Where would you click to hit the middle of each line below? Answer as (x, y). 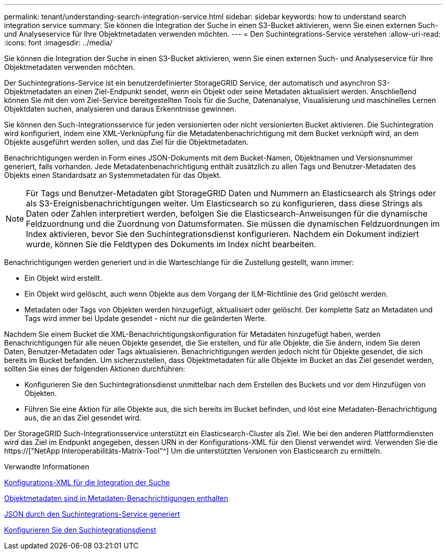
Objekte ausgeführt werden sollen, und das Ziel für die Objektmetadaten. (127, 142)
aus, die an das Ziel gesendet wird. (83, 418)
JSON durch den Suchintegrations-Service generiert (92, 514)
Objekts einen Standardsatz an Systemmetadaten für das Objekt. (113, 175)
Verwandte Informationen (47, 467)
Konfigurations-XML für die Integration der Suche (87, 482)
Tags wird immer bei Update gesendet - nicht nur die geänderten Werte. (146, 318)
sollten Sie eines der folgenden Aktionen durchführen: (95, 369)
